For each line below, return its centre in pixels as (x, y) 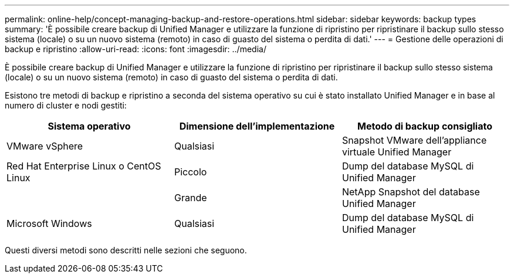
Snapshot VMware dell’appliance (414, 140)
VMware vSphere (45, 146)
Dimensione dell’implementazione (257, 126)
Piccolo (190, 172)
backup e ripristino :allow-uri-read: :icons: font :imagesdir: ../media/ (136, 49)
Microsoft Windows (49, 223)
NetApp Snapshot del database (411, 192)
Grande (190, 198)
